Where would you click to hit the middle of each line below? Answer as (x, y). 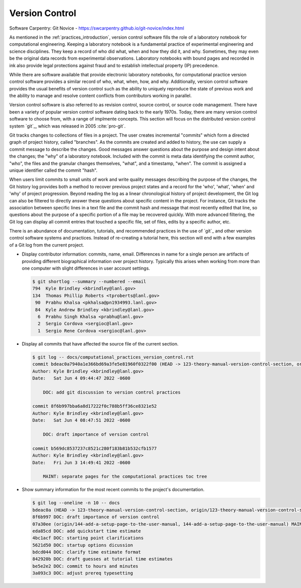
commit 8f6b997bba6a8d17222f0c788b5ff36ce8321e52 (95, 406)
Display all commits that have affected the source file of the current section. (100, 343)
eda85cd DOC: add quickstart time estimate (87, 531)
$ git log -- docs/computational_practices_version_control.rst (113, 357)
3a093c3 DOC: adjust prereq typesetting (83, 573)
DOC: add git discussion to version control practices (112, 392)
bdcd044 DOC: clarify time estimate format (87, 552)
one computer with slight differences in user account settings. (86, 268)
